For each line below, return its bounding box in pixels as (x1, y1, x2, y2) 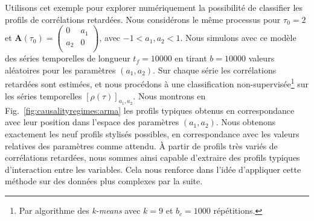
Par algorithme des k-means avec (19, 204, 141, 217)
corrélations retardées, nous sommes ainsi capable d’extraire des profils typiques (5, 151, 300, 164)
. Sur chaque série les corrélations (153, 63, 277, 76)
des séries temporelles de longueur (5, 52, 130, 64)
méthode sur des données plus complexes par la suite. (5, 175, 203, 187)
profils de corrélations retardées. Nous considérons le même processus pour (5, 13, 281, 25)
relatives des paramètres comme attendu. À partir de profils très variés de (5, 139, 278, 152)
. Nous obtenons (216, 116, 276, 128)
